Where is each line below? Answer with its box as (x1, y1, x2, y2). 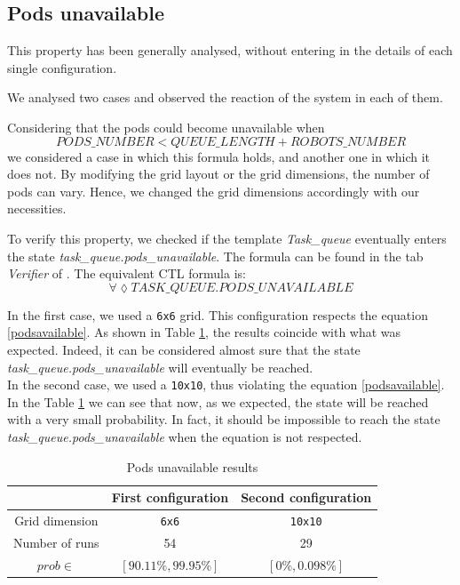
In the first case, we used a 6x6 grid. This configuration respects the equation (7, 305, 428, 324)
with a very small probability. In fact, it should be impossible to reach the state (7, 410, 440, 429)
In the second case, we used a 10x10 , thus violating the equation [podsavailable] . (7, 375, 445, 394)
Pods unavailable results (126, 457, 258, 476)
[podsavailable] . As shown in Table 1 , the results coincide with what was (7, 323, 401, 341)
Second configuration (241, 488, 372, 507)
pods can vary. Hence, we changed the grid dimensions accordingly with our (7, 181, 420, 200)
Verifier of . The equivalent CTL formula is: (7, 264, 246, 283)
